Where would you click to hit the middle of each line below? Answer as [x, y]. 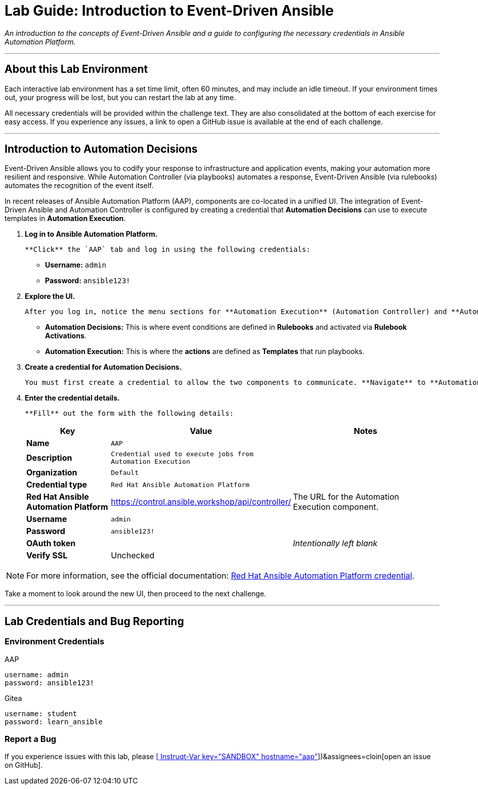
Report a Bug [31, 739]
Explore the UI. [50, 296]
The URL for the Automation [346, 497]
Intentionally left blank [335, 543]
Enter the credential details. [72, 398]
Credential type [57, 485]
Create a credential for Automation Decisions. [103, 367]
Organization [52, 473]
